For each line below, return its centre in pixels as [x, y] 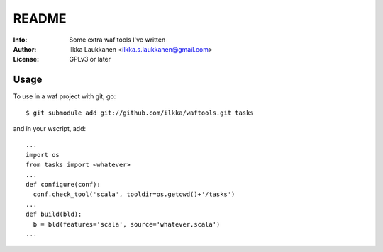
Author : [25, 49]
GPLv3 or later [90, 59]
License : [26, 59]
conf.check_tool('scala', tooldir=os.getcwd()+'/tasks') [134, 194]
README [40, 18]
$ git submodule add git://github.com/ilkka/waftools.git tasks [140, 113]
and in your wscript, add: [50, 129]
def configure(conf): [63, 184]
